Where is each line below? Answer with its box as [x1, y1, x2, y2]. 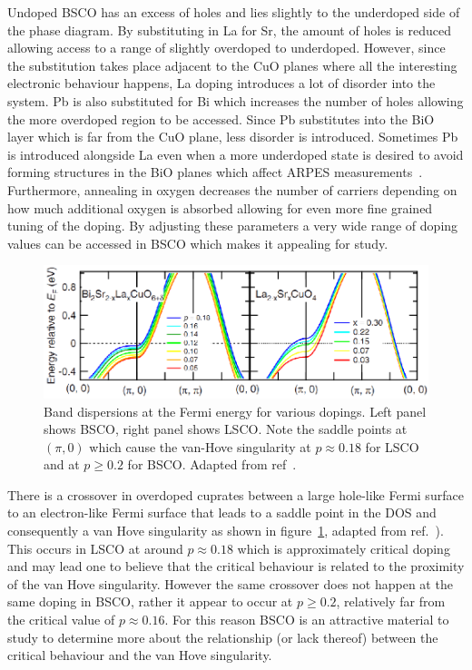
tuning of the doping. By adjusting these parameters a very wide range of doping [7, 216, 458, 235]
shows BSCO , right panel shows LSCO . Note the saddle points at [44, 419, 408, 438]
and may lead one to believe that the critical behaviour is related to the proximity [7, 557, 465, 576]
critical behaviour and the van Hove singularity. [7, 645, 272, 665]
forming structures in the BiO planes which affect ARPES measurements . [7, 163, 423, 182]
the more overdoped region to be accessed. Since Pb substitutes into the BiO [7, 109, 435, 128]
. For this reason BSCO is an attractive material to [164, 610, 449, 629]
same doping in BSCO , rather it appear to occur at [7, 592, 293, 611]
